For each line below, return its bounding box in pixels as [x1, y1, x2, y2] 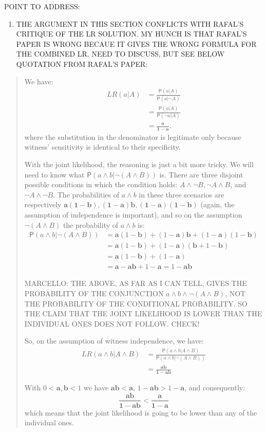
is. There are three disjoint [159, 169, 243, 179]
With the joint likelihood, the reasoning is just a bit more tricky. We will [24, 159, 254, 170]
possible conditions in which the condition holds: [24, 179, 178, 190]
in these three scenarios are [139, 189, 224, 200]
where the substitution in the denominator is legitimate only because [24, 131, 241, 142]
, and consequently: [184, 382, 245, 392]
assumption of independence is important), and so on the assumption [24, 209, 242, 220]
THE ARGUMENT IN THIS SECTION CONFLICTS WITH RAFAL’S [16, 18, 244, 29]
